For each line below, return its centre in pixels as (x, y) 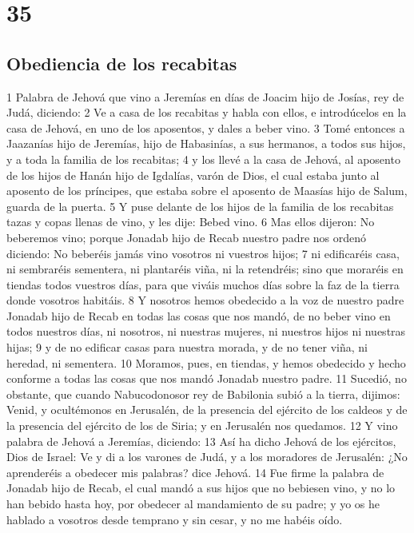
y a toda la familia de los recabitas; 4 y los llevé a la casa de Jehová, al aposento (203, 159)
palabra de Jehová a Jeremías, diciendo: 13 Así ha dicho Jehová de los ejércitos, (201, 441)
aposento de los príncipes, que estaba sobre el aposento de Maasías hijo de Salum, (207, 191)
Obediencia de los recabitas (122, 63)
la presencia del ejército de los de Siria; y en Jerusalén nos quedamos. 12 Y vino (202, 426)
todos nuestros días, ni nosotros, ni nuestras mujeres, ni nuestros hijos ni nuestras (206, 331)
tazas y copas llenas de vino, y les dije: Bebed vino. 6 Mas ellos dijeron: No (191, 222)
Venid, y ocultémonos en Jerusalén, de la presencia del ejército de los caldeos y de (207, 410)
